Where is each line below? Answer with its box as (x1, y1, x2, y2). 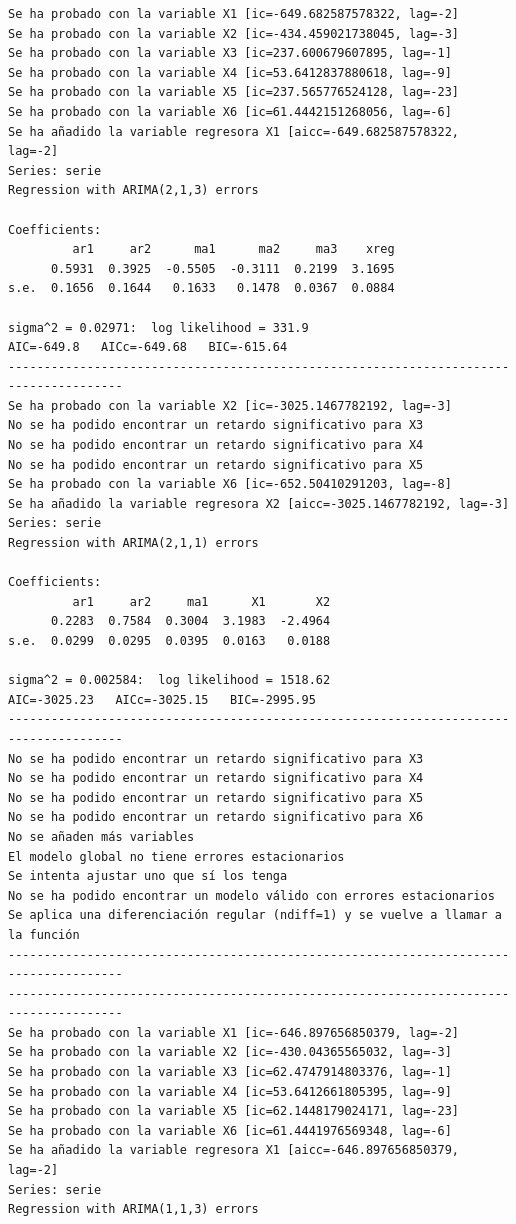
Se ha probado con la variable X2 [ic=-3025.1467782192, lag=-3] (8, 398, 452, 413)
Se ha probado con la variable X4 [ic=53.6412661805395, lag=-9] (8, 1084, 452, 1099)
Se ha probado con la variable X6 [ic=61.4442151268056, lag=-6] (8, 104, 452, 119)
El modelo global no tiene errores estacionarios (8, 849, 345, 864)
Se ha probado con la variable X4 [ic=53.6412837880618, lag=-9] (8, 65, 452, 80)
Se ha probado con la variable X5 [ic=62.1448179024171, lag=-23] (8, 1104, 460, 1119)
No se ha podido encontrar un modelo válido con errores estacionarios (8, 888, 495, 903)
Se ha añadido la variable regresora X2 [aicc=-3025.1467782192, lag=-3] (8, 496, 510, 511)
